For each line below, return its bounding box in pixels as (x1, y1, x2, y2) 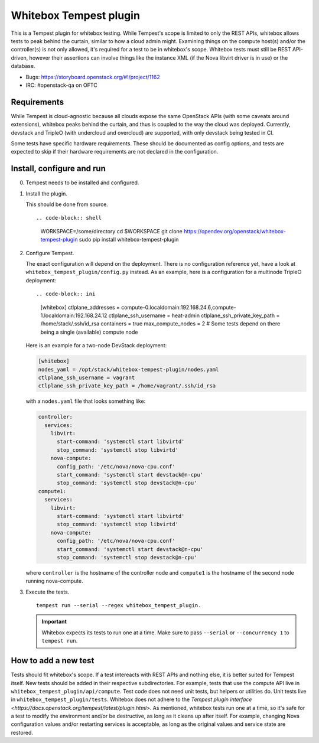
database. (11, 63, 35, 70)
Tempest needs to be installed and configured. (25, 179, 139, 186)
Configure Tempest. (25, 249, 74, 256)
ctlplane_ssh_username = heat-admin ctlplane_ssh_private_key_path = (108, 312, 280, 319)
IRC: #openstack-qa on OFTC (25, 82, 97, 89)
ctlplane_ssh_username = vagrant (38, 374, 135, 381)
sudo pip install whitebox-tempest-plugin (79, 236, 179, 243)
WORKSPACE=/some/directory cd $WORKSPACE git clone (40, 227, 183, 234)
